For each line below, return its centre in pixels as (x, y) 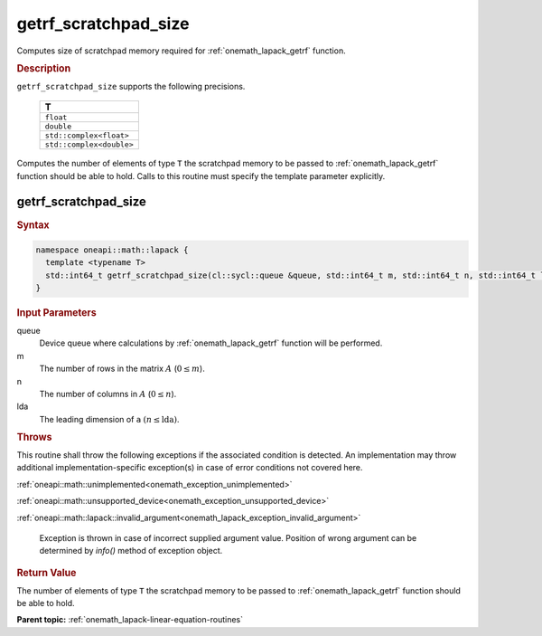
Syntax (33, 224)
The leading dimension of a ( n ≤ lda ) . (109, 419)
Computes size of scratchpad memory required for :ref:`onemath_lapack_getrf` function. (182, 51)
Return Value (47, 573)
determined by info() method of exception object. (131, 551)
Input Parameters (56, 313)
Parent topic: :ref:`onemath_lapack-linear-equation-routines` (130, 620)
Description (44, 68)
